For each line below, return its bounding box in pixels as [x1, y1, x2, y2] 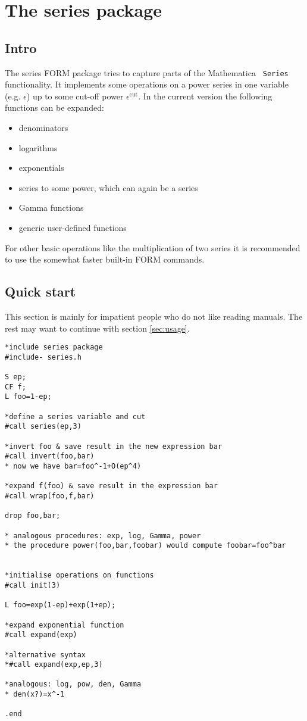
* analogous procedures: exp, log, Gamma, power [5, 531, 201, 540]
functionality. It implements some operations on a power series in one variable [5, 78, 289, 90]
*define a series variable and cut [5, 412, 146, 421]
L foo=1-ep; [5, 392, 52, 401]
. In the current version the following [138, 89, 272, 102]
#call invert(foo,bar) [5, 452, 95, 461]
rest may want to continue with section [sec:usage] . [5, 322, 190, 334]
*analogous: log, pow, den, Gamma [5, 680, 142, 689]
